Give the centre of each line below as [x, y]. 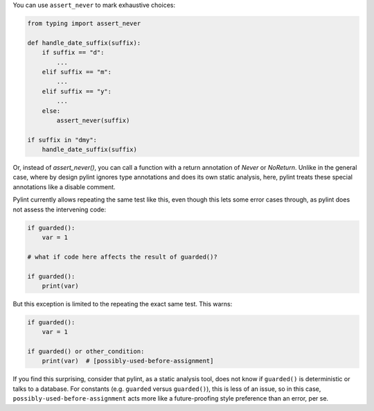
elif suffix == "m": [77, 72]
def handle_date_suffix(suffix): [84, 43]
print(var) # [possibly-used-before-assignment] [128, 361]
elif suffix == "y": [77, 91]
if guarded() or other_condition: [86, 351]
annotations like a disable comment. [64, 186]
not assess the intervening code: [60, 209]
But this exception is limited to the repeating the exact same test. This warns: [123, 304]
